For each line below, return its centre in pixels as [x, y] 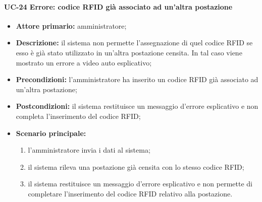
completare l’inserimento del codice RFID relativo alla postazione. [130, 193]
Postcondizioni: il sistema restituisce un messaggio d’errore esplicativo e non [137, 106]
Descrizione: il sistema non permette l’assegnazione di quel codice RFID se [134, 43]
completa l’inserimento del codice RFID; [78, 116]
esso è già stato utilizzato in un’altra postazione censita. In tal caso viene [129, 52]
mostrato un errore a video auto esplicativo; [84, 62]
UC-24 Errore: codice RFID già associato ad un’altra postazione [118, 6]
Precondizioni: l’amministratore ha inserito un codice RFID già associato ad [137, 79]
